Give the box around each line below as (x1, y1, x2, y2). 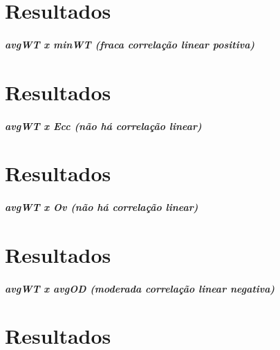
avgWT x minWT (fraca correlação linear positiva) (5, 37, 255, 51)
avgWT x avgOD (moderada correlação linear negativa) (5, 281, 275, 295)
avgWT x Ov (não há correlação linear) (5, 200, 198, 214)
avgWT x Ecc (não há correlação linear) (5, 118, 202, 133)
